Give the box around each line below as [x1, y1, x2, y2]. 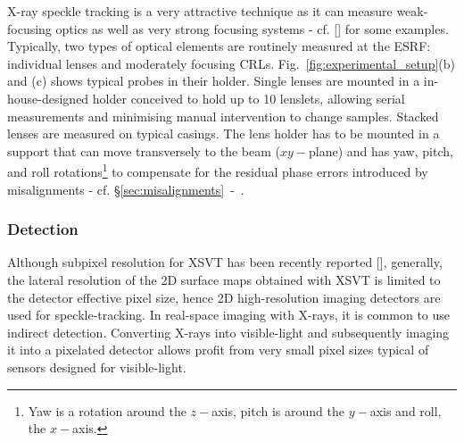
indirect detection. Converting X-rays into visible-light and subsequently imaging [7, 322, 450, 341]
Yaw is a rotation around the [28, 401, 186, 420]
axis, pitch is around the [211, 401, 344, 420]
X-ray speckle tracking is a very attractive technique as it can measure [7, 2, 393, 20]
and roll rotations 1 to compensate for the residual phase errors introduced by [7, 160, 428, 180]
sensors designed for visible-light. [7, 357, 186, 376]
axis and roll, [369, 401, 442, 420]
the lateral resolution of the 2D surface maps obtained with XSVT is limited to [7, 271, 441, 288]
